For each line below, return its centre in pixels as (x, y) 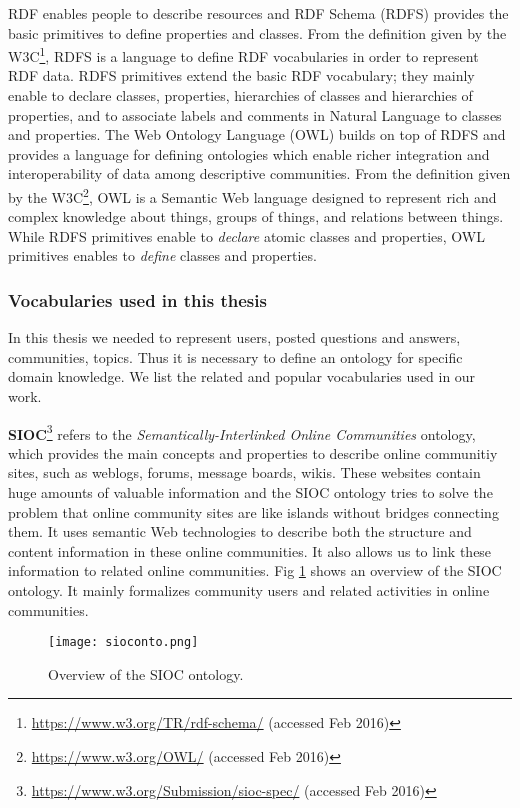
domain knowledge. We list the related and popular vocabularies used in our (242, 376)
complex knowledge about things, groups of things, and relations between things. (256, 216)
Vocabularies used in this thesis (137, 299)
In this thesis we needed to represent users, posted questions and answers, (234, 337)
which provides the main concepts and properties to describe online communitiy (253, 452)
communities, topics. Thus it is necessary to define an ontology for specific (235, 356)
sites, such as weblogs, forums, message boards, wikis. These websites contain (244, 472)
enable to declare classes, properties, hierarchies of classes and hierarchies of (240, 95)
